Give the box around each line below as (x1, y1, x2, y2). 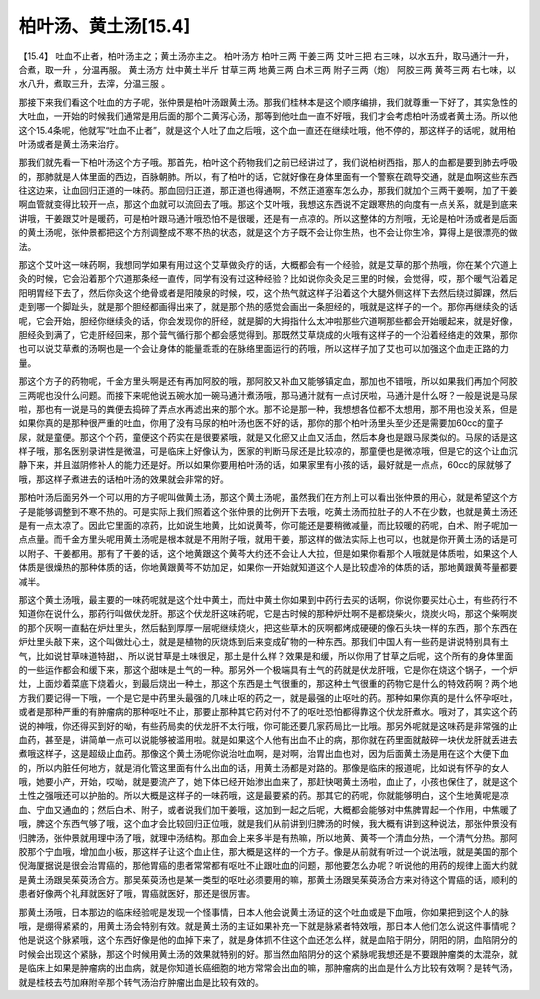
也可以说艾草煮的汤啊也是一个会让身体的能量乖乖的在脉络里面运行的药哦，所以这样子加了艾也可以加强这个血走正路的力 (18, 343, 509, 355)
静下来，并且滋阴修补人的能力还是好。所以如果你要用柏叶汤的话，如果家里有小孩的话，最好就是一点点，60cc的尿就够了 (18, 459, 513, 471)
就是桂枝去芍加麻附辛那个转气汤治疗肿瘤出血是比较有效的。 (18, 976, 264, 988)
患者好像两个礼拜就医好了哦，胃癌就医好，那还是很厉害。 (18, 888, 255, 900)
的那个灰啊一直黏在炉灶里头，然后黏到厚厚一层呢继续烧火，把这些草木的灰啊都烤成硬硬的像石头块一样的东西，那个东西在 (18, 621, 518, 634)
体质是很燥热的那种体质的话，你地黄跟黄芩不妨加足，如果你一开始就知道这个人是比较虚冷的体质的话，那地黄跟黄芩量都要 (18, 561, 518, 574)
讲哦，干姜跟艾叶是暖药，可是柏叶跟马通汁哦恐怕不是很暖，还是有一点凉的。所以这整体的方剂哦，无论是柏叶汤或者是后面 (18, 212, 518, 224)
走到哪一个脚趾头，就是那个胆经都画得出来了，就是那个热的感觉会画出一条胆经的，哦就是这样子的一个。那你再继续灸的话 (18, 301, 518, 313)
